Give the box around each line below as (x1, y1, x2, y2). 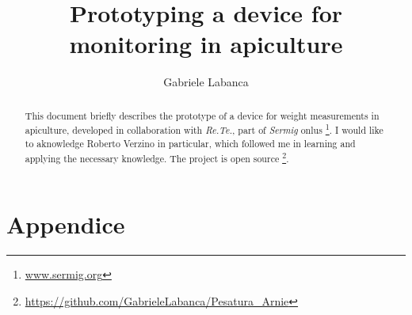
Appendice (6, 208, 125, 241)
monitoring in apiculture (69, 28, 343, 60)
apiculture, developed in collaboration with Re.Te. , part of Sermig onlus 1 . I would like (25, 121, 383, 137)
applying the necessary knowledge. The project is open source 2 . (25, 149, 289, 165)
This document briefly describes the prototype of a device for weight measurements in (25, 108, 380, 122)
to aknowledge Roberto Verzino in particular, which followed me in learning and (25, 136, 356, 150)
